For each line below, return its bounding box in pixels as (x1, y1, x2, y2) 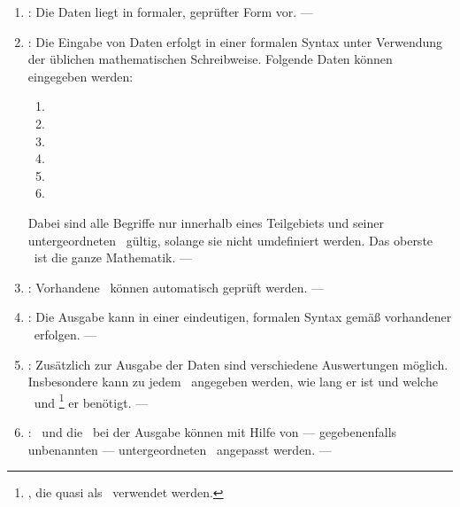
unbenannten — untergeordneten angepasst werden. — (27, 440, 332, 458)
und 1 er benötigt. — (34, 390, 149, 411)
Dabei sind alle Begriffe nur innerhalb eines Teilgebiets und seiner (27, 213, 384, 231)
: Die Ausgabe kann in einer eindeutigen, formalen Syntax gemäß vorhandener (27, 308, 452, 326)
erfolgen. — (34, 324, 97, 343)
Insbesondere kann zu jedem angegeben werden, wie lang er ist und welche (27, 372, 438, 391)
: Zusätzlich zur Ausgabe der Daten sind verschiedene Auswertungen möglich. (27, 355, 448, 373)
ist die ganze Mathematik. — (34, 248, 192, 267)
